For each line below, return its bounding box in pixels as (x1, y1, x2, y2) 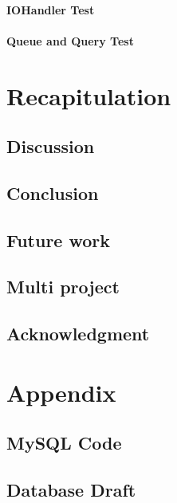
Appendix (6, 375, 116, 408)
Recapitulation (6, 79, 171, 112)
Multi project (6, 274, 120, 299)
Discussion (6, 134, 95, 159)
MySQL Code (6, 430, 122, 455)
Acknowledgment (6, 321, 150, 346)
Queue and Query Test (6, 32, 134, 49)
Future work (6, 227, 111, 252)
